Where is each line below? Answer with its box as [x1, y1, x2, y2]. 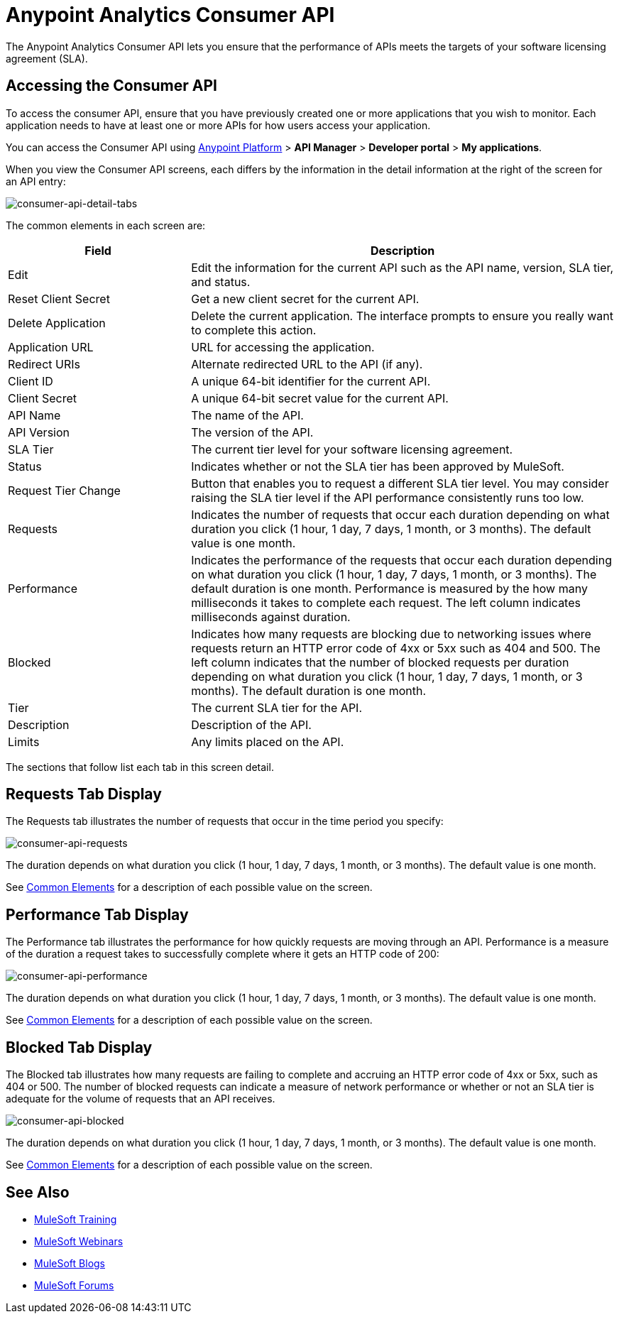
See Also [6, 1183, 70, 1201]
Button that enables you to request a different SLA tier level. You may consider [191, 476, 609, 491]
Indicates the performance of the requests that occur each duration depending [191, 552, 612, 567]
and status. [191, 274, 251, 289]
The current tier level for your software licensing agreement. [191, 442, 513, 456]
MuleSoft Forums [34, 1279, 114, 1291]
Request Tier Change [8, 483, 121, 498]
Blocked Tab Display [6, 1038, 153, 1056]
